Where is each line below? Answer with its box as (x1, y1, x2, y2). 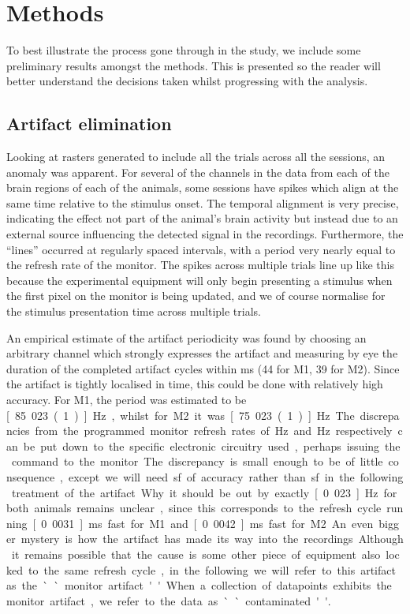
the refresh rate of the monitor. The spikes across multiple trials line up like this (6, 256, 394, 273)
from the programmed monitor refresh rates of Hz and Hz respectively (35, 422, 393, 439)
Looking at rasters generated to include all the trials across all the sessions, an (6, 148, 386, 165)
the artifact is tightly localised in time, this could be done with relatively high (6, 376, 383, 392)
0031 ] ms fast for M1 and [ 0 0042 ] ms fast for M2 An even (52, 515, 374, 531)
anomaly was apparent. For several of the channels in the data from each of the (6, 163, 389, 180)
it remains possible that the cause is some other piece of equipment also (11, 545, 381, 562)
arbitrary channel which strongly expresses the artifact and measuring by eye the (6, 345, 398, 361)
